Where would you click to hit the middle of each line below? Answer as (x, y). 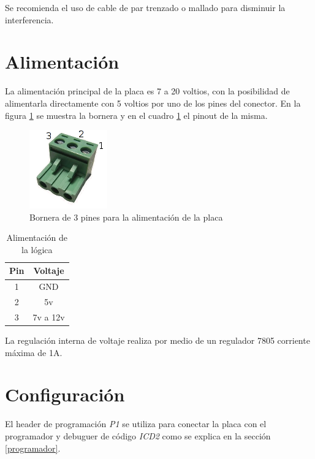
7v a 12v (49, 317)
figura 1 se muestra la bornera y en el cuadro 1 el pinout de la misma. (136, 115)
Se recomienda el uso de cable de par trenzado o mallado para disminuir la (145, 7)
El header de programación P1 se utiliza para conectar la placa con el (136, 424)
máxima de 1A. (34, 352)
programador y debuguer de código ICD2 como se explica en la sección (138, 436)
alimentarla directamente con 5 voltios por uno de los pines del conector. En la (153, 103)
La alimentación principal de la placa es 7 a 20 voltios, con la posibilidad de (147, 91)
